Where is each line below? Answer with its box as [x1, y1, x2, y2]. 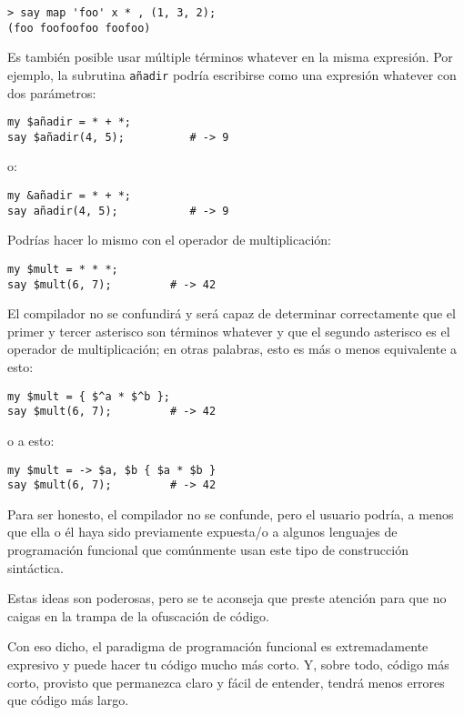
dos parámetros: [7, 83, 96, 102]
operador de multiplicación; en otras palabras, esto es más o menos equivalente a [7, 339, 458, 358]
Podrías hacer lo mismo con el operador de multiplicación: [7, 230, 331, 249]
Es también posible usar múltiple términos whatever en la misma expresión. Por [7, 47, 453, 66]
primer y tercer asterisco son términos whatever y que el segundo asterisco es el [7, 321, 450, 340]
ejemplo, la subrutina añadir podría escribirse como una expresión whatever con [7, 65, 457, 84]
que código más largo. [7, 690, 129, 710]
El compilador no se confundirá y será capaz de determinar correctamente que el [7, 304, 456, 323]
